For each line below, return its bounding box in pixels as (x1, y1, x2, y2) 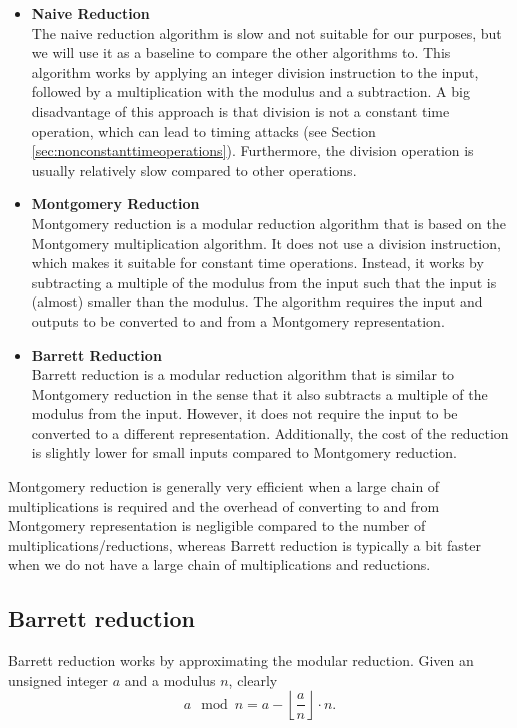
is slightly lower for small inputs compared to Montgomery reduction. (31, 442, 457, 463)
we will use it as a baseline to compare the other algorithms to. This (31, 42, 451, 63)
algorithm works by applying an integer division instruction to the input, (31, 61, 479, 82)
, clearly (228, 669, 278, 690)
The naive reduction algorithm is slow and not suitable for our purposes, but (31, 22, 502, 43)
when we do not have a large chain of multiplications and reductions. (8, 554, 431, 575)
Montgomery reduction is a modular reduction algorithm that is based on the (31, 212, 506, 233)
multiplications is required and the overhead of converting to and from (8, 495, 440, 516)
